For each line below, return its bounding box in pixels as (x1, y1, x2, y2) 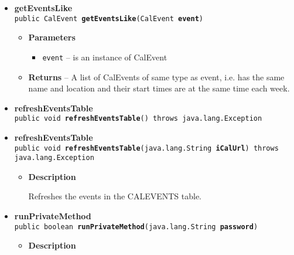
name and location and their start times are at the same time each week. (28, 82, 290, 94)
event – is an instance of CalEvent (42, 50, 167, 63)
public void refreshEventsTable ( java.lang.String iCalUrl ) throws (14, 144, 279, 152)
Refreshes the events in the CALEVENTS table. (28, 190, 202, 202)
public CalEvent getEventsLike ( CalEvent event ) (14, 14, 204, 23)
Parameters (28, 31, 76, 43)
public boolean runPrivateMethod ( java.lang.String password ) (14, 222, 258, 231)
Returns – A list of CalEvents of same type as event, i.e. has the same (28, 70, 285, 83)
